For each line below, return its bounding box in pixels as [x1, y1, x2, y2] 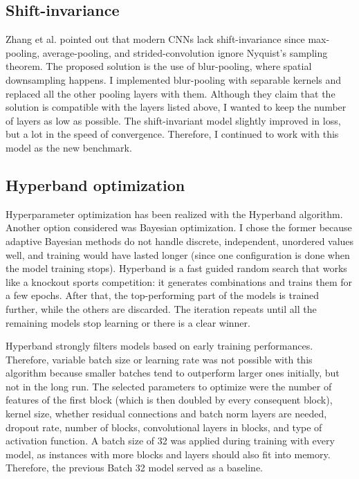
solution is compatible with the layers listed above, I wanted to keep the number [6, 100, 347, 114]
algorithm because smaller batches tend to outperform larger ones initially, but [6, 365, 340, 380]
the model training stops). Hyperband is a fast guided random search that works [6, 261, 347, 275]
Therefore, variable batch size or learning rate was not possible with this [6, 352, 313, 366]
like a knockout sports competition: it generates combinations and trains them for [6, 274, 353, 289]
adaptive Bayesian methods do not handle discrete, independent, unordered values [6, 233, 354, 248]
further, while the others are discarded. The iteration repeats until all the [6, 301, 317, 316]
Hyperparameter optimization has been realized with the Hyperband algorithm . [6, 206, 343, 221]
